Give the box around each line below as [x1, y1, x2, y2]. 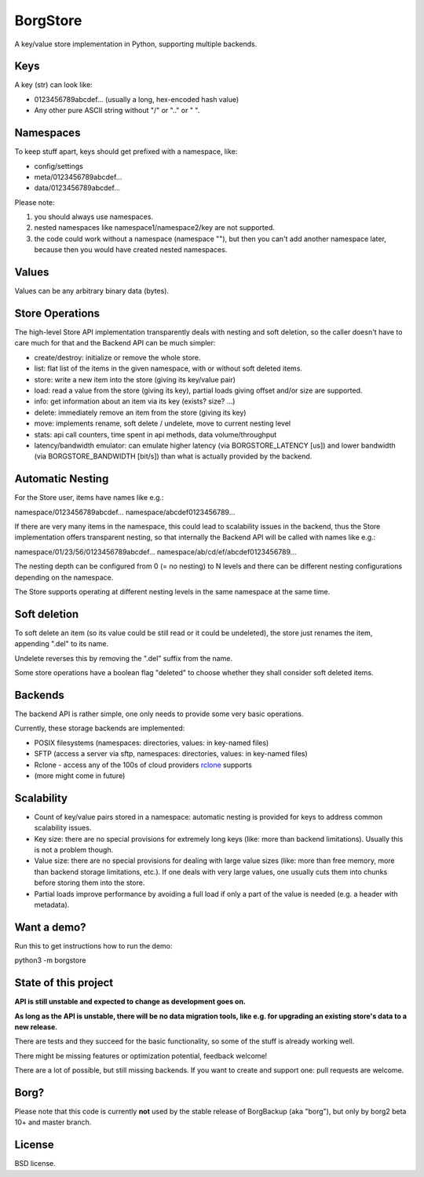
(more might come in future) [34, 770, 126, 780]
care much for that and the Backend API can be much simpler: [14, 338, 216, 348]
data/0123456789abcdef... [34, 183, 121, 192]
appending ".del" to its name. [14, 639, 109, 649]
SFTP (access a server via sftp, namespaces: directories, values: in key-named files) [34, 749, 308, 758]
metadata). [34, 900, 70, 909]
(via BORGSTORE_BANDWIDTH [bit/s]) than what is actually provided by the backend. [34, 451, 313, 461]
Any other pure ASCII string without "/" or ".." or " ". [34, 106, 200, 115]
